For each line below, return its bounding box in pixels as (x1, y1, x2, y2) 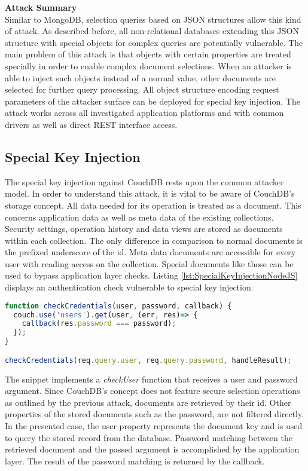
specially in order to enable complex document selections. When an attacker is (5, 59, 292, 72)
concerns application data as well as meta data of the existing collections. (5, 210, 274, 223)
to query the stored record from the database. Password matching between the (5, 431, 292, 444)
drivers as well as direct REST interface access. (5, 118, 178, 130)
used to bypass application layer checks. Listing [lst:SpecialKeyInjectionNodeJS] (5, 269, 298, 282)
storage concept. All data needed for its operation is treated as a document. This (5, 198, 301, 211)
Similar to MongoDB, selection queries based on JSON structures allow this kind (5, 13, 301, 25)
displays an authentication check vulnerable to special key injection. (5, 281, 254, 293)
